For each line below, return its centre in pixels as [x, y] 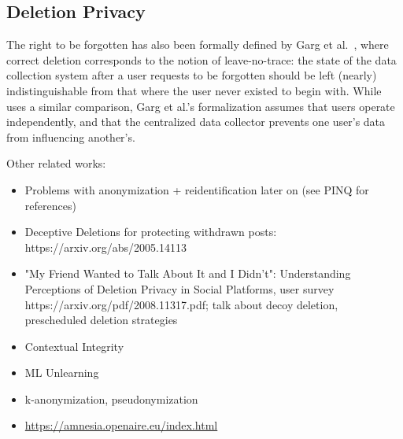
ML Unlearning [62, 373]
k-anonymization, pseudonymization [111, 398]
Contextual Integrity [74, 346]
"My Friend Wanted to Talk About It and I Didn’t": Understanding [188, 273]
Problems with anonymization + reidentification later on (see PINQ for [197, 189]
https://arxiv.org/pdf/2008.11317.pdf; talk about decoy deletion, [181, 304]
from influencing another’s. [71, 136]
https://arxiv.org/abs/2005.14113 [106, 247]
